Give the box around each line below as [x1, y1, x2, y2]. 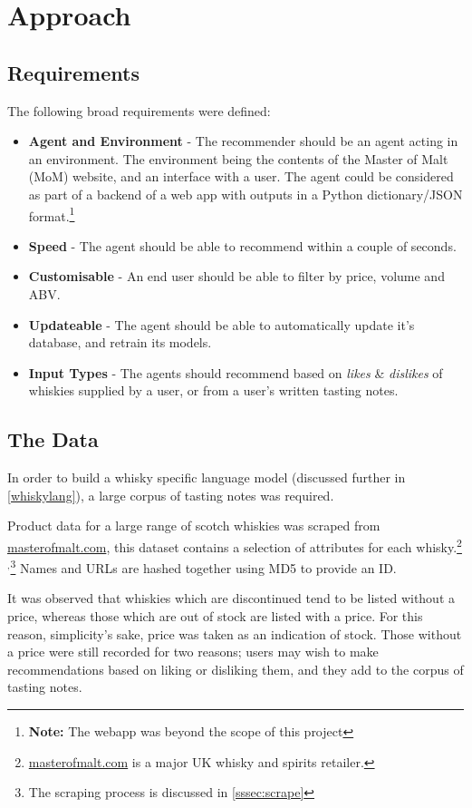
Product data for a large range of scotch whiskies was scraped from [7, 516, 380, 535]
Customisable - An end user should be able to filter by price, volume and [28, 267, 445, 286]
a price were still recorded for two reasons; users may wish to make [7, 642, 379, 661]
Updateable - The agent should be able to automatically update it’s [28, 315, 415, 334]
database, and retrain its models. [28, 333, 212, 352]
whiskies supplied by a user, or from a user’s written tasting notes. [28, 381, 399, 400]
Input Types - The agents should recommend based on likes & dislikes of [28, 363, 443, 382]
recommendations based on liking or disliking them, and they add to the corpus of [7, 659, 464, 678]
